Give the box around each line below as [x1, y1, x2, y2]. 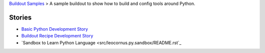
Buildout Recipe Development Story [21, 33, 93, 39]
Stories [9, 13, 32, 21]
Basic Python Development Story [21, 26, 88, 32]
